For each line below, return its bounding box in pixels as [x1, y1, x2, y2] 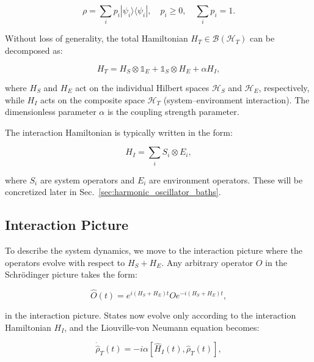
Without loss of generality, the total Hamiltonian [5, 32, 188, 45]
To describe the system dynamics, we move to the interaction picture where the [5, 244, 302, 257]
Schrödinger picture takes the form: [5, 268, 137, 281]
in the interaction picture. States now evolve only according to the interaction [5, 309, 296, 322]
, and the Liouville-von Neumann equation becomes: [64, 320, 260, 333]
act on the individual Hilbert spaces [75, 81, 210, 94]
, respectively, [258, 81, 310, 94]
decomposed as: [5, 43, 63, 56]
